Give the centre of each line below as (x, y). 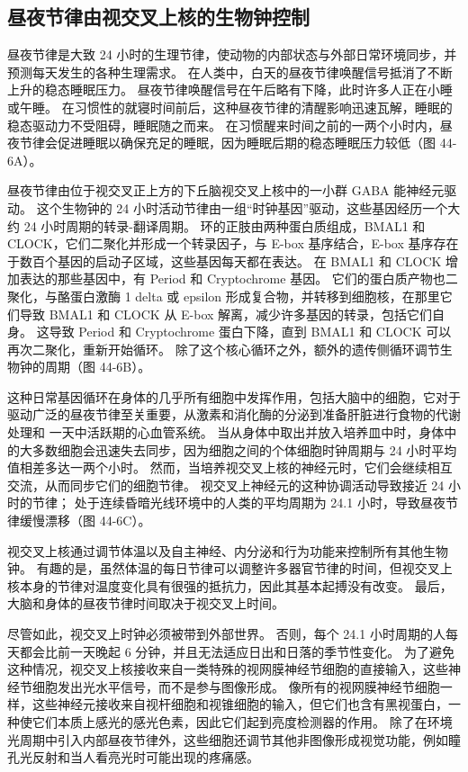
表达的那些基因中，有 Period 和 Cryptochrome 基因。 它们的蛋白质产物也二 (238, 278)
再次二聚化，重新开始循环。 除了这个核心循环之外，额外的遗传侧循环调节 (224, 349)
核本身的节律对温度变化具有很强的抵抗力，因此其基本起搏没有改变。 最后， (230, 585)
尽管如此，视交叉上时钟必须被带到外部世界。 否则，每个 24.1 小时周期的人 (226, 634)
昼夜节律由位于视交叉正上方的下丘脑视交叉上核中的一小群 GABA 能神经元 (226, 190)
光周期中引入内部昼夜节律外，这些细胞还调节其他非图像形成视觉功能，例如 (228, 739)
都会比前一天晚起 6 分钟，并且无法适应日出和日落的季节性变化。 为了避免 (237, 651)
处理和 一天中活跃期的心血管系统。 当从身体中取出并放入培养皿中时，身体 (226, 432)
